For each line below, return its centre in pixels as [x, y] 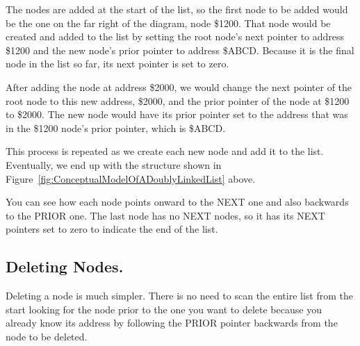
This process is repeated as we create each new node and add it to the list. [165, 151]
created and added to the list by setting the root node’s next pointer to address [175, 36]
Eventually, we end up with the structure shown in [114, 164]
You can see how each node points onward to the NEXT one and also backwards [177, 202]
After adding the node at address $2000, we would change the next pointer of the [179, 86]
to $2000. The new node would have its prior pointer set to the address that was [177, 114]
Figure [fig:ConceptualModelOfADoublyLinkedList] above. [131, 178]
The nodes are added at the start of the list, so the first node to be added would [177, 9]
